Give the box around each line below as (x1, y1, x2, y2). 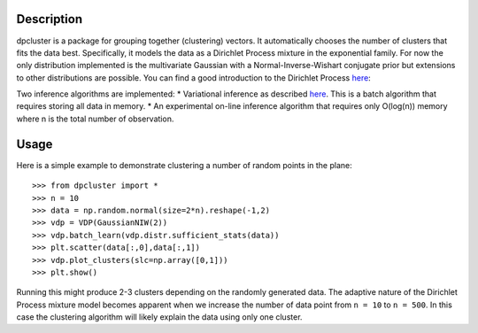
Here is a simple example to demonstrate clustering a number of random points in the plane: (16, 159, 353, 170)
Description (16, 12, 83, 27)
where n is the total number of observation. (16, 113, 174, 124)
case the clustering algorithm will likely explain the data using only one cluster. (16, 312, 303, 322)
